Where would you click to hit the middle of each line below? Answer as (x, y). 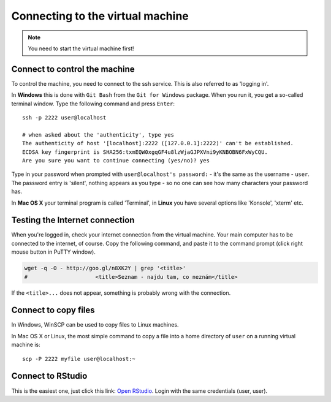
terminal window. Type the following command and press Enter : (93, 104)
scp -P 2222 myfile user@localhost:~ (79, 359)
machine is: (26, 345)
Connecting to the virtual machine (100, 16)
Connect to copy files (53, 310)
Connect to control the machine (73, 69)
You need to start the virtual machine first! (81, 48)
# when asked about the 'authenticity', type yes (98, 135)
